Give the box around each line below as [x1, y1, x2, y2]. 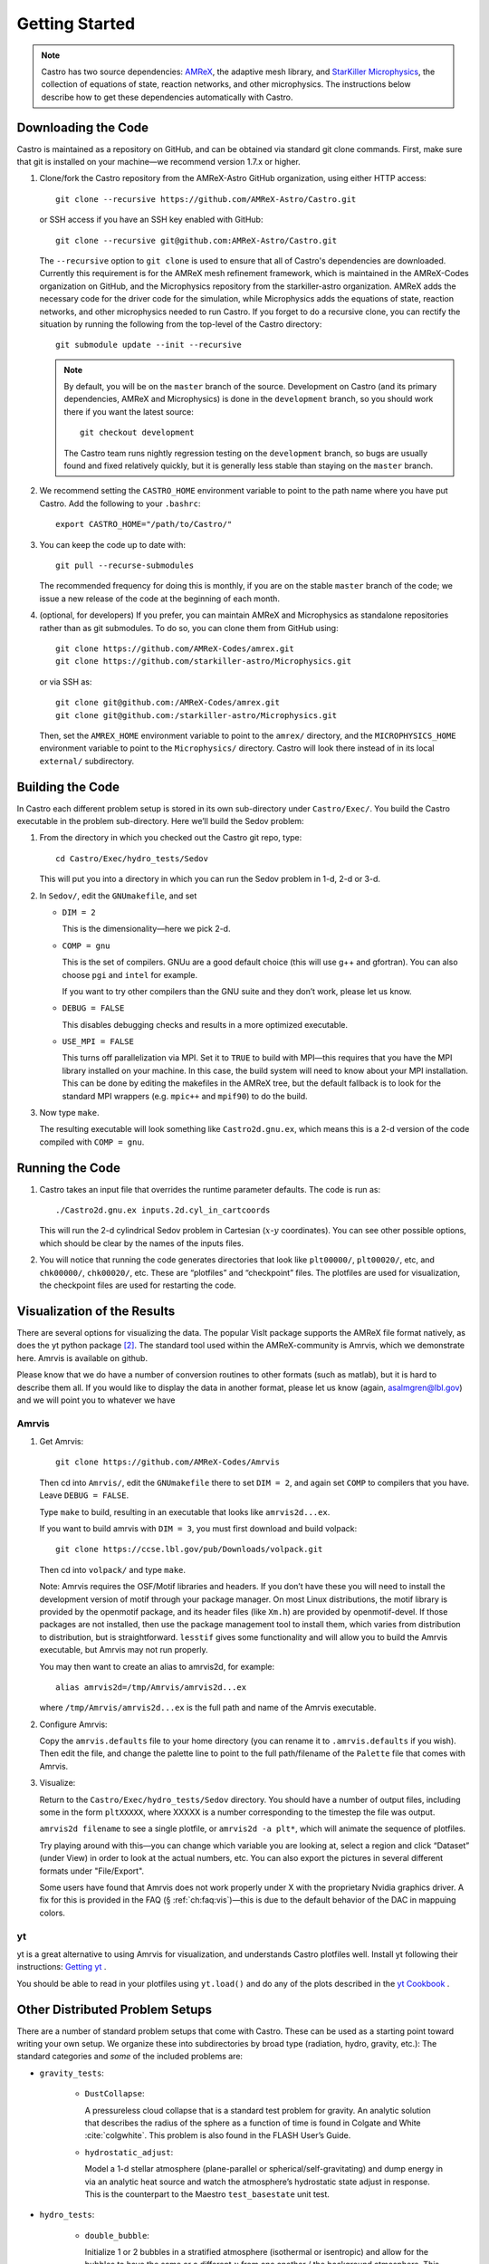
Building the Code [16, 779, 120, 794]
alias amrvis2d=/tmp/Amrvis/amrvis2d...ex [55, 1682, 247, 1693]
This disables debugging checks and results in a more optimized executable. [62, 1019, 349, 1030]
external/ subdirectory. [39, 755, 135, 766]
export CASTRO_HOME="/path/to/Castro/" [55, 519, 233, 530]
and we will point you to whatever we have [16, 1395, 176, 1405]
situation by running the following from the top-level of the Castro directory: [39, 318, 322, 330]
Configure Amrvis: [39, 1719, 108, 1730]
